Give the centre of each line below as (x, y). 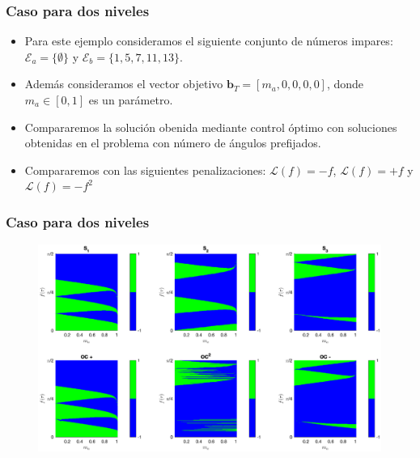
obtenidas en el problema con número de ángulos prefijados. (173, 143)
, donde (345, 84)
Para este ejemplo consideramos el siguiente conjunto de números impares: (209, 41)
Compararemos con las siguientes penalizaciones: (145, 170)
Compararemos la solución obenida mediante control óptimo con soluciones (211, 127)
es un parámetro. (131, 100)
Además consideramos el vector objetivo (124, 84)
